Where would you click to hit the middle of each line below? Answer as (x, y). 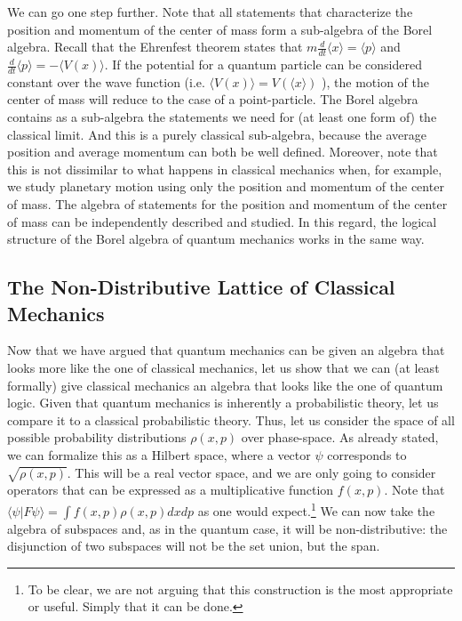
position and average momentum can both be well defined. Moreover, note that (223, 152)
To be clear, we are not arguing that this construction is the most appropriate (240, 589)
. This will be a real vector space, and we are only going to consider (251, 472)
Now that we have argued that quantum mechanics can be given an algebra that (226, 350)
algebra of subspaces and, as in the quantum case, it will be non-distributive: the (227, 528)
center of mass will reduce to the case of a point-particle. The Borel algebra (213, 99)
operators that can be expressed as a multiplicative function (171, 490)
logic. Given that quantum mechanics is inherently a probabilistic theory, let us (223, 403)
